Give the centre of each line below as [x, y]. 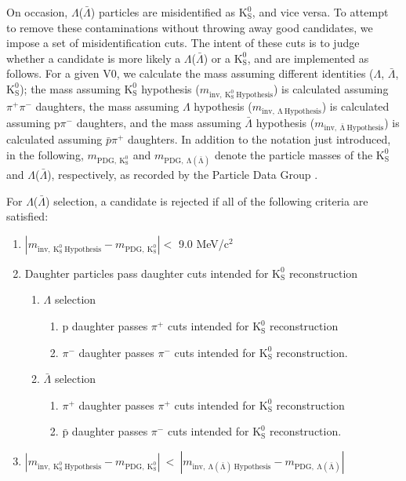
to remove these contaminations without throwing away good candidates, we [190, 27]
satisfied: [27, 216]
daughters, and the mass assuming [159, 122]
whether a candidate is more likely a [94, 58]
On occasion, [37, 12]
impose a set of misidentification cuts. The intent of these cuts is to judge [183, 43]
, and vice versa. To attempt [320, 12]
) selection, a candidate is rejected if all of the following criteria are [207, 200]
